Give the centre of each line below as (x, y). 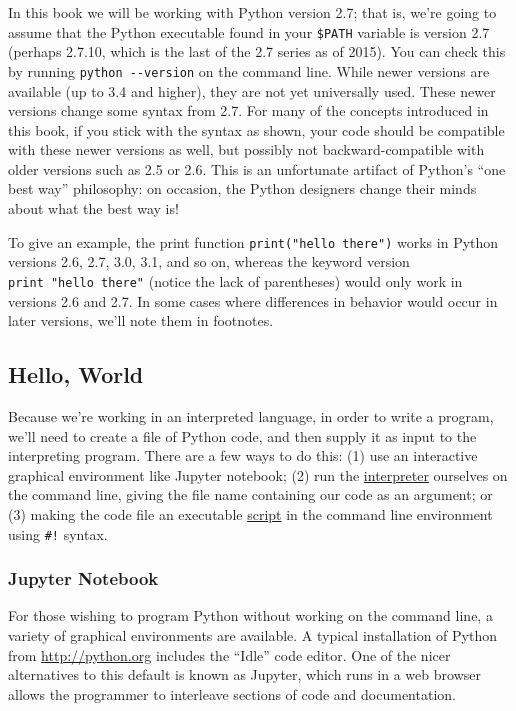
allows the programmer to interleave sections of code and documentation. (232, 693)
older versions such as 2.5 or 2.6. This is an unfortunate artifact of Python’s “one (257, 168)
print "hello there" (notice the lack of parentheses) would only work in (235, 280)
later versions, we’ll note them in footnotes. (141, 320)
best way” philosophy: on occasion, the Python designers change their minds (242, 188)
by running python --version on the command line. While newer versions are (249, 70)
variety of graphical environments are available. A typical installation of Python (252, 634)
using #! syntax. (58, 533)
